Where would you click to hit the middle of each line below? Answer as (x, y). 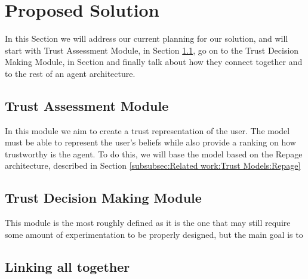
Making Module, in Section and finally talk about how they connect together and (154, 62)
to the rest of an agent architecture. (70, 73)
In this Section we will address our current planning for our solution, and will (147, 38)
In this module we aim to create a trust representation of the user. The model (147, 130)
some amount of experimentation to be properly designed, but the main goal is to (154, 234)
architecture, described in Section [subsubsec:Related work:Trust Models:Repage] (153, 165)
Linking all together (67, 266)
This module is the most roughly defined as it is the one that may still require (148, 223)
